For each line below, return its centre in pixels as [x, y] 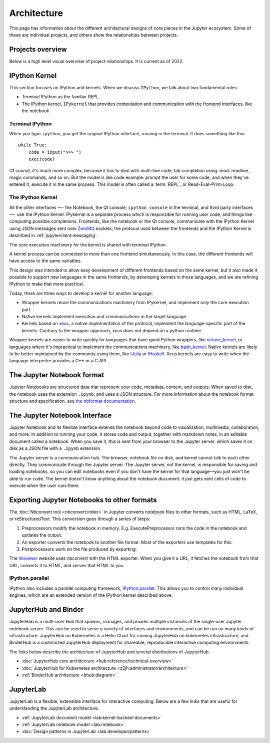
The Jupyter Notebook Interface [60, 415]
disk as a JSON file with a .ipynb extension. [55, 448]
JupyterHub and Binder [46, 609]
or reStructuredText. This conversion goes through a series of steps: [80, 519]
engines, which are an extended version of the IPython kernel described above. [91, 595]
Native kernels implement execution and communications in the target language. [104, 317]
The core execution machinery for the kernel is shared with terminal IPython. [88, 244]
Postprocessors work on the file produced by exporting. [79, 549]
